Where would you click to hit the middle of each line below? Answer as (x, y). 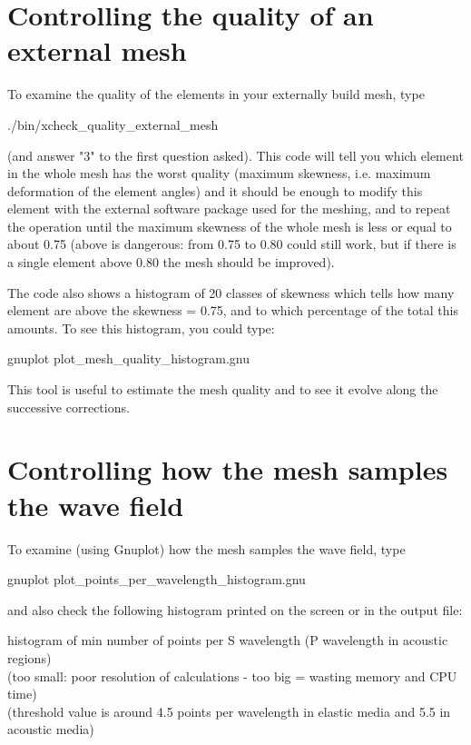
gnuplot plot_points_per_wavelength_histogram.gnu (157, 579)
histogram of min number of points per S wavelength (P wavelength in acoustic (228, 640)
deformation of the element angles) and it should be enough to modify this (215, 190)
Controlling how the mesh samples (228, 469)
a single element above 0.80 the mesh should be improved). (171, 262)
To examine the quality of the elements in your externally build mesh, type (216, 94)
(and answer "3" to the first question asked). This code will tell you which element (235, 155)
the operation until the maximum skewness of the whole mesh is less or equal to (230, 226)
